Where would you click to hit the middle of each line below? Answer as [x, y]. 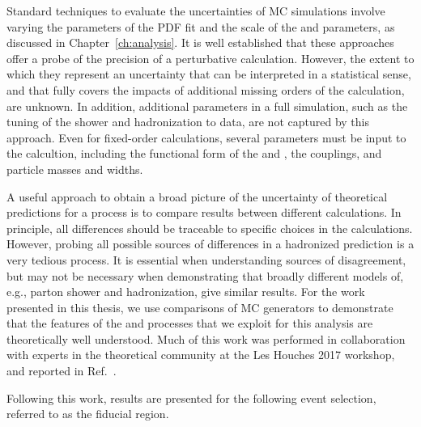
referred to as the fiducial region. [88, 414]
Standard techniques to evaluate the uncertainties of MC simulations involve [196, 11]
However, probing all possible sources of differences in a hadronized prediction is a [210, 244]
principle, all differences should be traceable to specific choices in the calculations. [210, 228]
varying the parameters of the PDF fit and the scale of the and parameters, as [201, 26]
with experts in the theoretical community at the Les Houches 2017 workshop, [201, 355]
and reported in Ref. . [62, 371]
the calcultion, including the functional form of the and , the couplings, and [194, 153]
